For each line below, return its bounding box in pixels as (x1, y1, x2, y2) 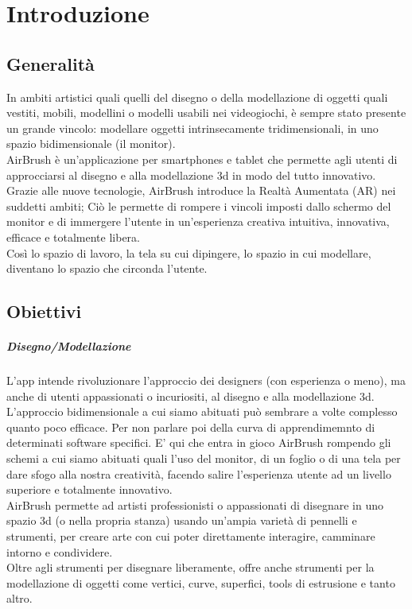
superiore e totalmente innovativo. (6, 481, 173, 498)
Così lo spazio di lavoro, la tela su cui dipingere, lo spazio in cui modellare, (6, 244, 371, 261)
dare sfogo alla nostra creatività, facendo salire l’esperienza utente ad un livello (6, 465, 391, 482)
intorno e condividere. (6, 543, 113, 560)
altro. (6, 590, 33, 607)
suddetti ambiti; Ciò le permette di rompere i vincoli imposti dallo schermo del (6, 197, 391, 214)
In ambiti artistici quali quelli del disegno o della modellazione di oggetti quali (6, 88, 388, 105)
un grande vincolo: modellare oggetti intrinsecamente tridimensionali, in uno (6, 119, 379, 136)
